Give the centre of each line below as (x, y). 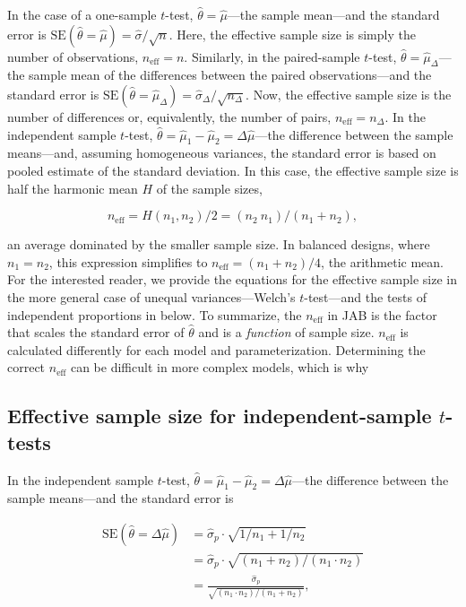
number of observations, (73, 56)
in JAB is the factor (382, 314)
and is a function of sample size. (286, 332)
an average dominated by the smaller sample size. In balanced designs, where (219, 244)
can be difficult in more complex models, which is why (220, 367)
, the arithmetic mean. (382, 261)
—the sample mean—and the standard (333, 14)
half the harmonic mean (73, 188)
